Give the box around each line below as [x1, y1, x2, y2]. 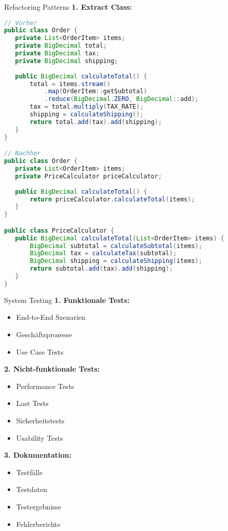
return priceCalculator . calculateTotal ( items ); [30, 195, 195, 203]
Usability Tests [16, 432, 64, 443]
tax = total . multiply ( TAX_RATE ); [30, 103, 144, 111]
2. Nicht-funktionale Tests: [4, 363, 100, 374]
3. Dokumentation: [4, 450, 72, 460]
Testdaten [16, 484, 48, 495]
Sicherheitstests [16, 415, 65, 425]
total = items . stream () [30, 80, 111, 88]
